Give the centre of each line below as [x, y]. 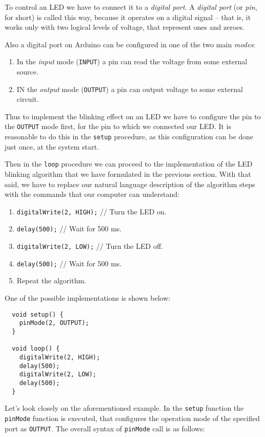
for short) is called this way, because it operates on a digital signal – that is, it [128, 17]
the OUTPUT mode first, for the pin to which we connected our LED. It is [118, 126]
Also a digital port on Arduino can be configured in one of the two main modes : [130, 44]
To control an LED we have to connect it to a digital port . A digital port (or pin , [131, 7]
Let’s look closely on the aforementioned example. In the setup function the [124, 408]
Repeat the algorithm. [51, 280]
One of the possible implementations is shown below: [88, 298]
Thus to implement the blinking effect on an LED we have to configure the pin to [133, 116]
